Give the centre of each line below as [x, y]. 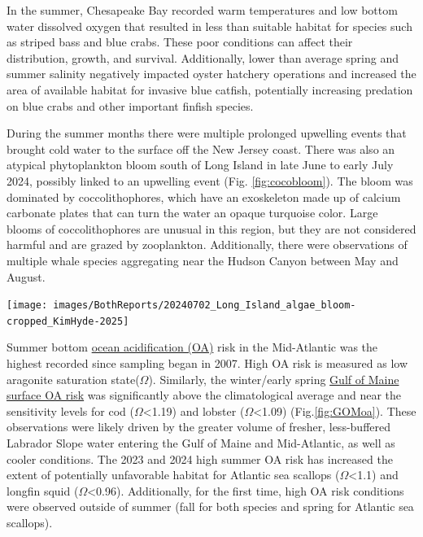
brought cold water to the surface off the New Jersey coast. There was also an [201, 148]
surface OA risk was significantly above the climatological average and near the [204, 395]
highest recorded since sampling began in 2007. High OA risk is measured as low [207, 363]
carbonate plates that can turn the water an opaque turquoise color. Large [192, 213]
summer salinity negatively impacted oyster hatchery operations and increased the [211, 74]
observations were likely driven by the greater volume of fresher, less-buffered [198, 427]
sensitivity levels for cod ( [70, 410]
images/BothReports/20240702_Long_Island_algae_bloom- [205, 306]
